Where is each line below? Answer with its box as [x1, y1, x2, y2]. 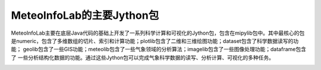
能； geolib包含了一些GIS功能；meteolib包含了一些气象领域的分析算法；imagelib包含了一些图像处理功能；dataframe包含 [11, 46, 306, 53]
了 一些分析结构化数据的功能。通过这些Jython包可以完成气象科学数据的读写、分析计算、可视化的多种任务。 [11, 54, 275, 61]
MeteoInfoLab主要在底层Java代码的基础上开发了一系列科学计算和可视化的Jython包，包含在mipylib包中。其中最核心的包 [11, 29, 305, 36]
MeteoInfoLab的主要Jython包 [11, 9, 159, 22]
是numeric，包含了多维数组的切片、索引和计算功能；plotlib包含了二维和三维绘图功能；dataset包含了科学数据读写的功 [11, 37, 299, 44]
